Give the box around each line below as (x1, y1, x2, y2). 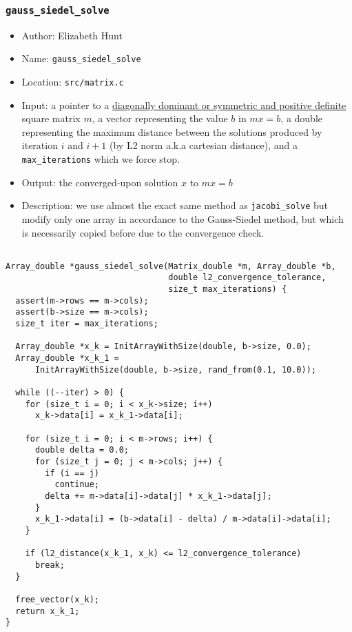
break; (34, 560, 65, 570)
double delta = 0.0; (34, 445, 129, 455)
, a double (280, 111, 323, 126)
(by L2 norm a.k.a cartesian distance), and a (110, 138, 298, 152)
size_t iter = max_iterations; (15, 319, 158, 329)
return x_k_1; (15, 606, 80, 616)
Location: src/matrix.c (21, 75, 124, 89)
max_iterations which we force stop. (21, 152, 180, 166)
